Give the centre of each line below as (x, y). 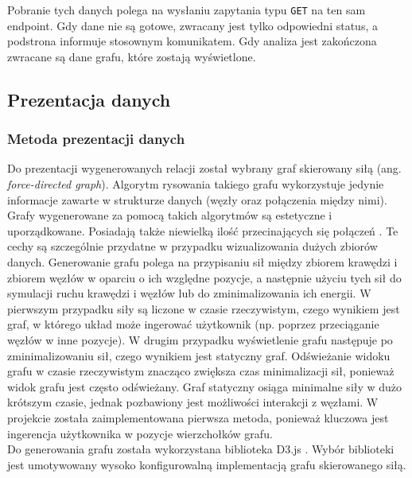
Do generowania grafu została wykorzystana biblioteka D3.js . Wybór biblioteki (201, 449)
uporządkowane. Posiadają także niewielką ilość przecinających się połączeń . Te (203, 230)
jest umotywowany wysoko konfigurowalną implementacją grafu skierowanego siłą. (207, 464)
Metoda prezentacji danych (96, 139)
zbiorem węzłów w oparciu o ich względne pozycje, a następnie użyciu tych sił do (204, 277)
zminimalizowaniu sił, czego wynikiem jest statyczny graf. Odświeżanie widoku (199, 355)
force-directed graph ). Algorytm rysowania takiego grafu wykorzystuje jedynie (196, 184)
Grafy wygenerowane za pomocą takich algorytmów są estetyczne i (170, 215)
